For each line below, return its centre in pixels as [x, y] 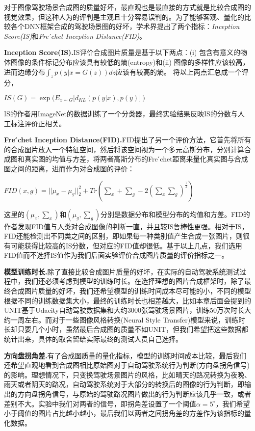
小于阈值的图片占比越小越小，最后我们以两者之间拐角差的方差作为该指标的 [124, 413]
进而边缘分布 [25, 71]
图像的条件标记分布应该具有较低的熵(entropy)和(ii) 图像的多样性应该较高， [130, 62]
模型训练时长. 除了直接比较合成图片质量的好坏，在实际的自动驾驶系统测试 [122, 271]
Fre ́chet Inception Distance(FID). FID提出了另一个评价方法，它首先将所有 [127, 140]
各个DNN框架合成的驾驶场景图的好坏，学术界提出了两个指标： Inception [125, 26]
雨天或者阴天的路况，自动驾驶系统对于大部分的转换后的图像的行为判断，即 [124, 384]
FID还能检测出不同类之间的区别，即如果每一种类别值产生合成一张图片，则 [123, 236]
